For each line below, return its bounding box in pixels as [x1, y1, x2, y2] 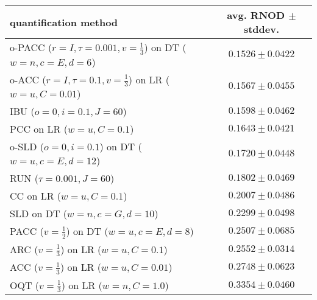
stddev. [243, 22, 279, 36]
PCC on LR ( [10, 122, 68, 136]
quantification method [10, 15, 118, 29]
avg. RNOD [227, 8, 285, 22]
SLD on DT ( [10, 206, 68, 221]
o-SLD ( [10, 139, 45, 154]
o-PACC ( [10, 40, 52, 54]
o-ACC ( [10, 72, 46, 86]
